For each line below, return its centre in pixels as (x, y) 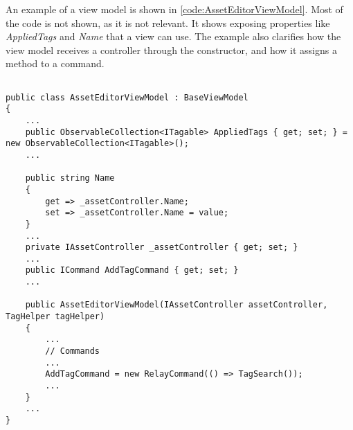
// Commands (73, 351)
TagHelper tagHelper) (55, 317)
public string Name (70, 178)
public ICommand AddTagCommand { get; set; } (132, 270)
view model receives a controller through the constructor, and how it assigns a (171, 50)
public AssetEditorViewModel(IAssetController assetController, (176, 305)
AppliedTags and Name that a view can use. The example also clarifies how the (173, 36)
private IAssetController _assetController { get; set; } (162, 248)
